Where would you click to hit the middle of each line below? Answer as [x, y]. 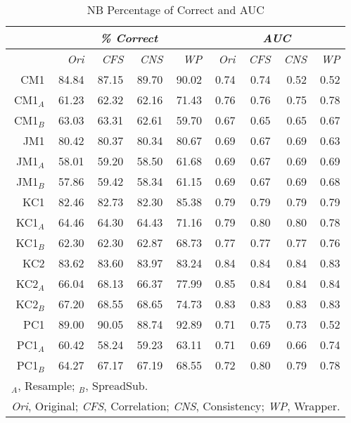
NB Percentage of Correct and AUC [175, 10]
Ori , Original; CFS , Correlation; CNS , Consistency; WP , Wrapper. [176, 406]
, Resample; [46, 385]
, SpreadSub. [117, 385]
